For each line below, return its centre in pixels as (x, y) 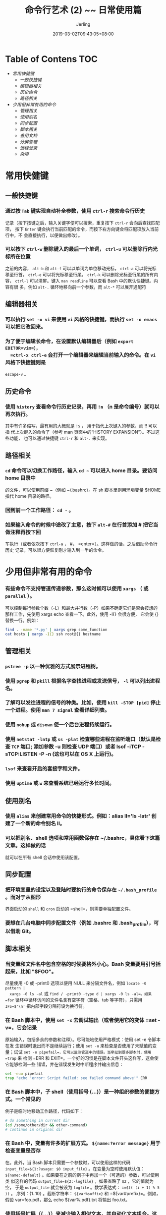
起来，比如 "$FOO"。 (31, 971)
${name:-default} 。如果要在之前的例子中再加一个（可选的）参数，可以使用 (82, 1175)
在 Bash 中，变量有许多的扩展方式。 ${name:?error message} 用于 (83, 1143)
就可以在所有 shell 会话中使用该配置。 (44, 857)
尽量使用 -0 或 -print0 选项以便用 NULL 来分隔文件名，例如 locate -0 (76, 983)
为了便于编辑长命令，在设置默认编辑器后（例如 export (69, 342)
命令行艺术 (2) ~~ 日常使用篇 (83, 10)
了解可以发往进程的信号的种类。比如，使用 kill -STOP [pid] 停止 (83, 703)
